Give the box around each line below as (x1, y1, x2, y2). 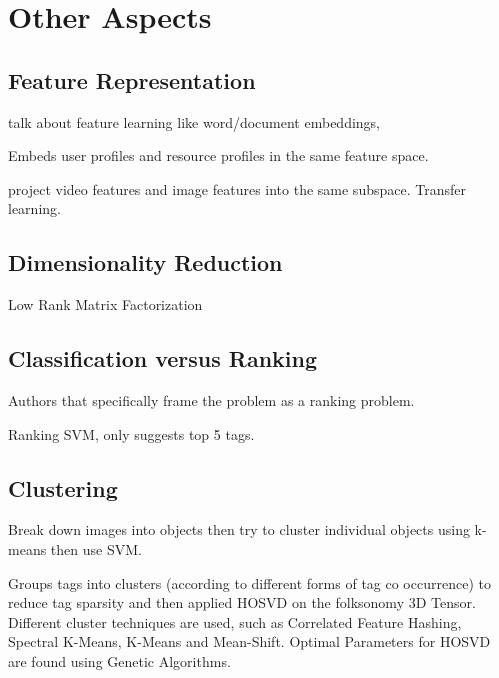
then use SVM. (50, 538, 142, 559)
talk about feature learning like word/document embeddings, (8, 111, 381, 132)
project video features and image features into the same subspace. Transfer (8, 178, 466, 199)
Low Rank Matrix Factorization (8, 294, 203, 315)
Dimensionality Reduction (8, 247, 283, 278)
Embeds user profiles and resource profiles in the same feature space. (8, 145, 429, 166)
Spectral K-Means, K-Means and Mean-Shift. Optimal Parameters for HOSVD (8, 631, 491, 652)
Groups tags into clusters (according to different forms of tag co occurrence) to (8, 572, 491, 593)
